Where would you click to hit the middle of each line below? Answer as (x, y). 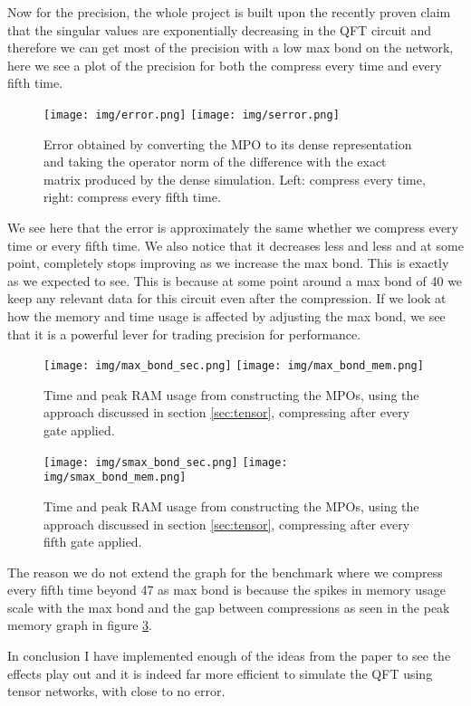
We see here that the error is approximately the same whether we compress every (233, 227)
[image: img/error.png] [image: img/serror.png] (192, 114)
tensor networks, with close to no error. (116, 691)
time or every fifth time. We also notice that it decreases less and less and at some (235, 245)
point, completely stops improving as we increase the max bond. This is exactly (228, 263)
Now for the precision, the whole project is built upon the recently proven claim (229, 12)
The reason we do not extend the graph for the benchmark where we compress (225, 572)
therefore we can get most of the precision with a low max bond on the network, (231, 48)
